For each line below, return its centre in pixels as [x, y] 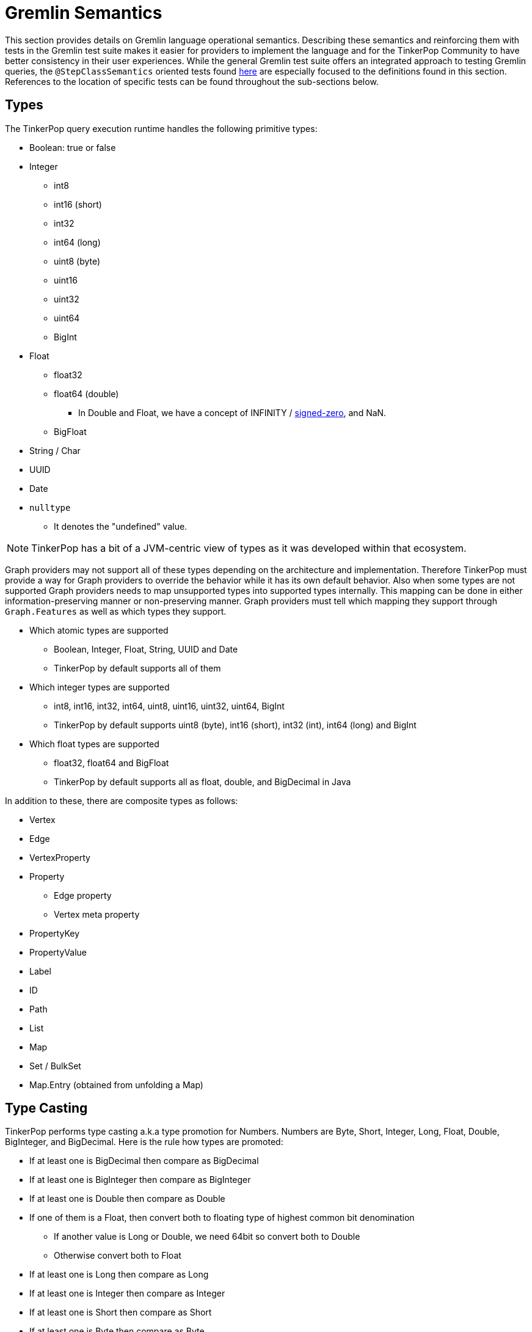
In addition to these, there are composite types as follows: [122, 800]
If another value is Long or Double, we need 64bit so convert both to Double [207, 1237]
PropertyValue [58, 952]
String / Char [55, 450]
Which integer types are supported [100, 687]
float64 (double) [86, 393]
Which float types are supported [94, 744]
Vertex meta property [97, 914]
